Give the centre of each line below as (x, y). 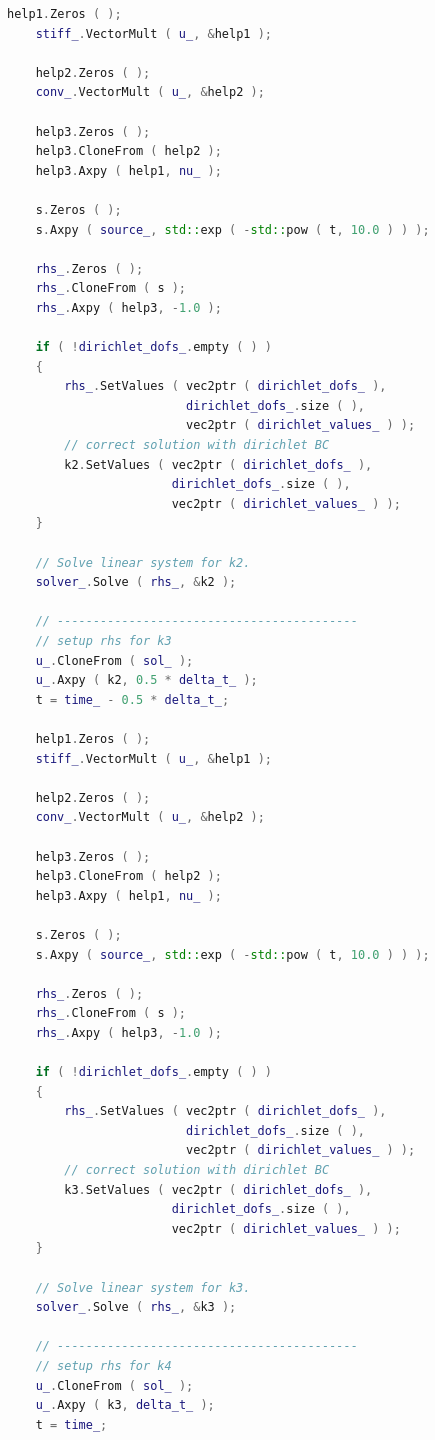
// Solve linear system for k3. (143, 1287)
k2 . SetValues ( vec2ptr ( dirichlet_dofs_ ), (218, 464)
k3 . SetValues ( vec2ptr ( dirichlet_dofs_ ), (218, 1189)
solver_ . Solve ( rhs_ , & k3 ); (136, 1307)
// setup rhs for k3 (103, 641)
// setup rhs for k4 (103, 1365)
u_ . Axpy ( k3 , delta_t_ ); (125, 1405)
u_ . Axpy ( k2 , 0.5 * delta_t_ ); (146, 680)
